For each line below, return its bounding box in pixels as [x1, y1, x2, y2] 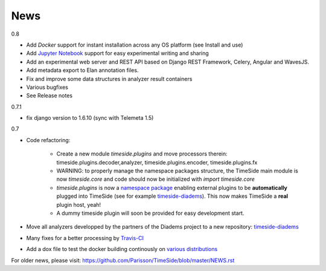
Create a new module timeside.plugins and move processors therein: [56, 150, 228, 157]
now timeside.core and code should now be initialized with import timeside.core [56, 175, 255, 183]
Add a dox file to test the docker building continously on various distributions [26, 246, 218, 253]
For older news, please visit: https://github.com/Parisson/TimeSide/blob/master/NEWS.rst [11, 256, 235, 264]
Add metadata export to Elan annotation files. [26, 67, 139, 74]
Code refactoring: [26, 136, 71, 143]
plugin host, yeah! [56, 201, 101, 208]
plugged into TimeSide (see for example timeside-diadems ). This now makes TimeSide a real [56, 192, 289, 200]
